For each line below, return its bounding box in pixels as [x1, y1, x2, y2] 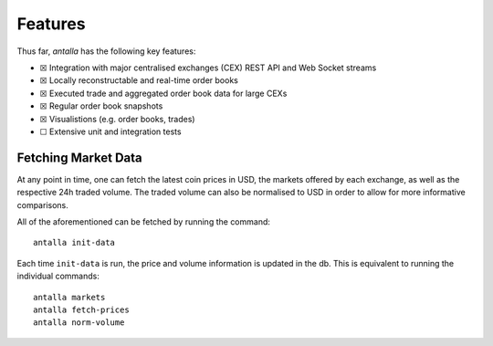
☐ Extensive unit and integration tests [39, 126, 182, 137]
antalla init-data [33, 237, 116, 248]
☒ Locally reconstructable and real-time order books [39, 75, 239, 86]
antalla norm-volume [33, 318, 125, 328]
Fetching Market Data [16, 150, 143, 165]
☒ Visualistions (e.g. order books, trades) [39, 113, 195, 124]
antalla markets [33, 292, 106, 302]
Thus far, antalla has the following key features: [16, 46, 196, 57]
